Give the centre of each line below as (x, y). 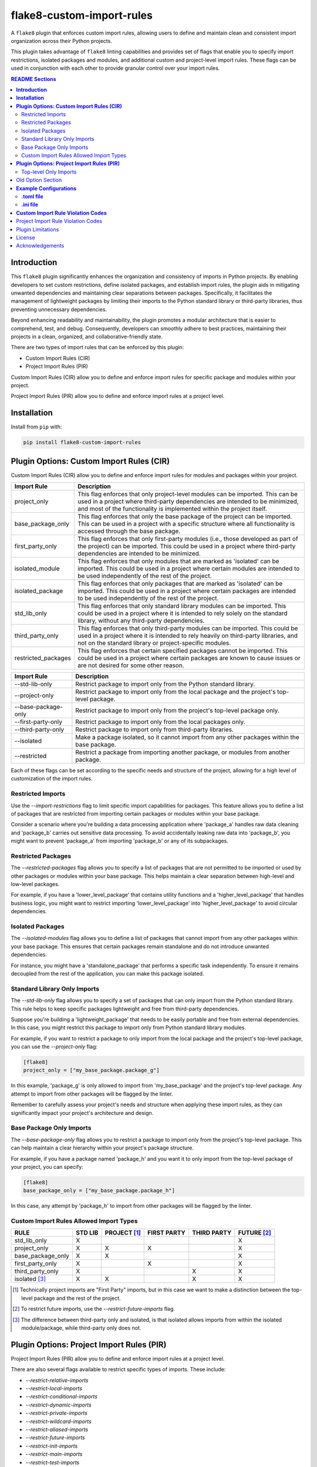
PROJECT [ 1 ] (123, 1233)
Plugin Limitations (38, 229)
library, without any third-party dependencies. (141, 621)
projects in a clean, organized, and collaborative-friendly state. (87, 336)
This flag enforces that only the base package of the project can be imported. (185, 516)
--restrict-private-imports (57, 1413)
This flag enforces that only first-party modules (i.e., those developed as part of (188, 539)
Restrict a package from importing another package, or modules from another (183, 752)
